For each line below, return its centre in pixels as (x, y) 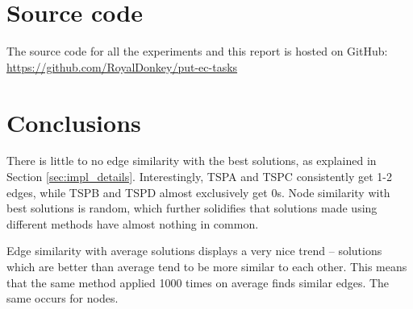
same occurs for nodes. (63, 298)
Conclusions (74, 122)
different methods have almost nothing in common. (133, 223)
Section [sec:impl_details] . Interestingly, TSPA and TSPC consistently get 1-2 (199, 177)
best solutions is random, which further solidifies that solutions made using (192, 208)
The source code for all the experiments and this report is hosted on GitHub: (197, 51)
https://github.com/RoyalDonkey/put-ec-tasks (122, 66)
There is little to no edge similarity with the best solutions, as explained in (192, 161)
